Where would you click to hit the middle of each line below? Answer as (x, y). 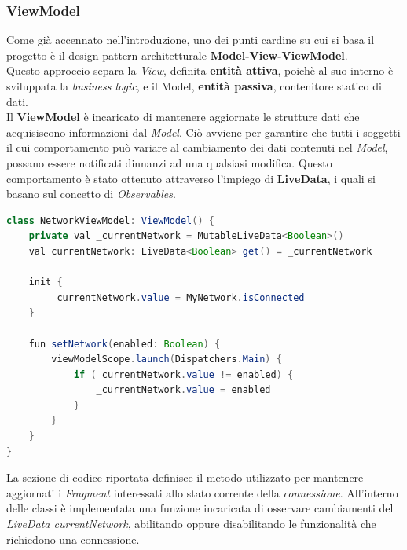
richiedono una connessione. (73, 539)
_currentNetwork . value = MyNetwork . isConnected (178, 297)
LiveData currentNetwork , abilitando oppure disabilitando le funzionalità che (191, 524)
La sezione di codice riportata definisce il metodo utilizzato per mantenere (185, 477)
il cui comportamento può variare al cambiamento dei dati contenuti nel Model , (197, 147)
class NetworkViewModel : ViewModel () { (110, 220)
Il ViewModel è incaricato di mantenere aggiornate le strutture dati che (183, 117)
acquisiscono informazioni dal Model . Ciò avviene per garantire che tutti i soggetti (203, 132)
